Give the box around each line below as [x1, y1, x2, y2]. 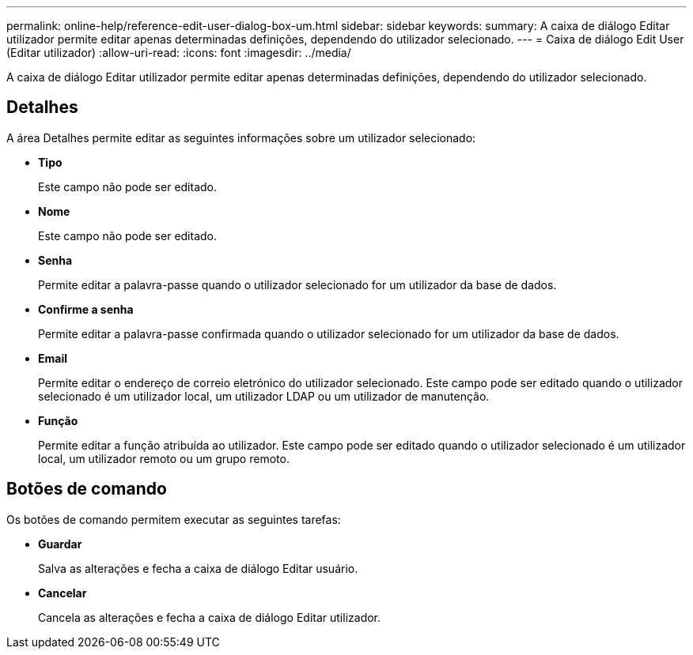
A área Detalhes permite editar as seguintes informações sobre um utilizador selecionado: [6, 130, 476, 145]
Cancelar [38, 585, 87, 600]
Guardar [38, 536, 82, 551]
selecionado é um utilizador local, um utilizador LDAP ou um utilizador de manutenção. [38, 389, 490, 403]
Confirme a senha [38, 302, 134, 316]
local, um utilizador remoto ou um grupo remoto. [38, 451, 290, 465]
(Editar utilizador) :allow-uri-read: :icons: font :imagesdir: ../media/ [6, 46, 351, 59]
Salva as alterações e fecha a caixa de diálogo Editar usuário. [38, 561, 358, 575]
